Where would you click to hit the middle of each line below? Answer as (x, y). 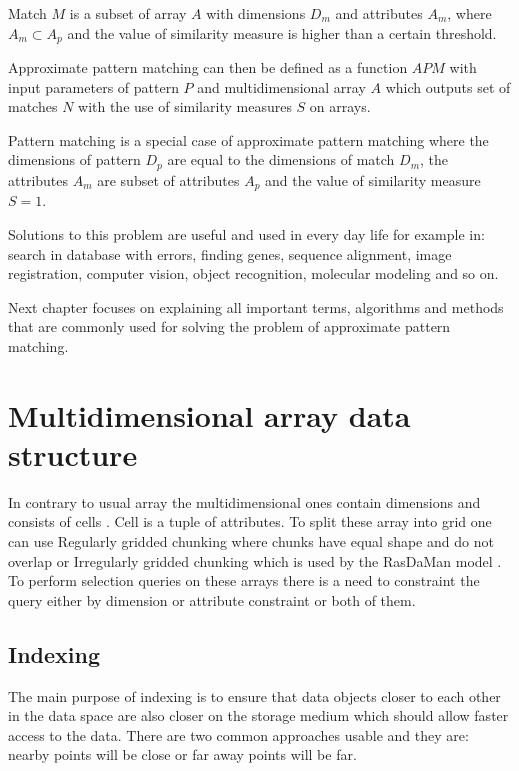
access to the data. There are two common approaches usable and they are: (238, 734)
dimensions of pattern (74, 159)
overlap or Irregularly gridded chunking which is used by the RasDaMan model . (255, 560)
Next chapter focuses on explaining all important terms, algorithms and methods (256, 306)
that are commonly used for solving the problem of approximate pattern (229, 326)
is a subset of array (128, 13)
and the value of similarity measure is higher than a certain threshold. (282, 32)
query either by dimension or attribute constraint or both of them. (212, 599)
